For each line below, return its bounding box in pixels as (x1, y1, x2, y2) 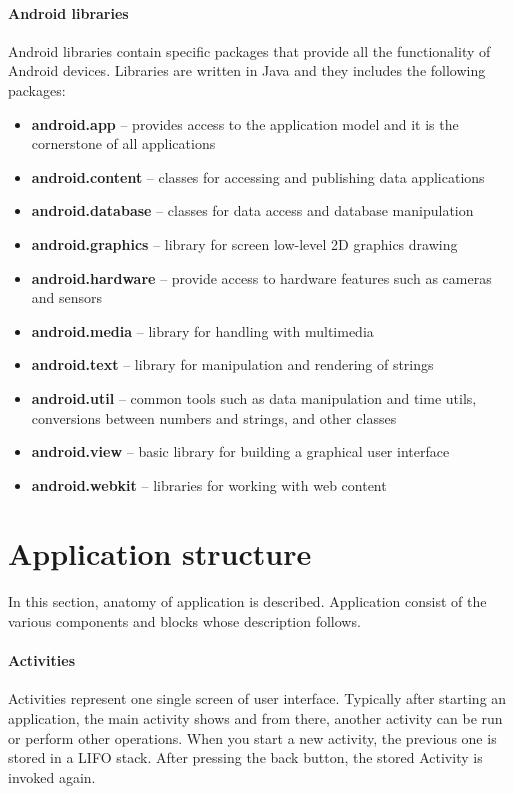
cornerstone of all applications (31, 133, 216, 154)
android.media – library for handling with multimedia (31, 320, 374, 341)
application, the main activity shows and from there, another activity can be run (8, 708, 503, 728)
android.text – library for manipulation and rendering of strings (31, 354, 434, 375)
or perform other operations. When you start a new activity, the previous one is (8, 727, 497, 748)
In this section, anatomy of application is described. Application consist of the (8, 591, 487, 612)
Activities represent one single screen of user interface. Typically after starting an (8, 688, 507, 709)
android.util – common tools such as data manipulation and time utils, (31, 387, 477, 408)
